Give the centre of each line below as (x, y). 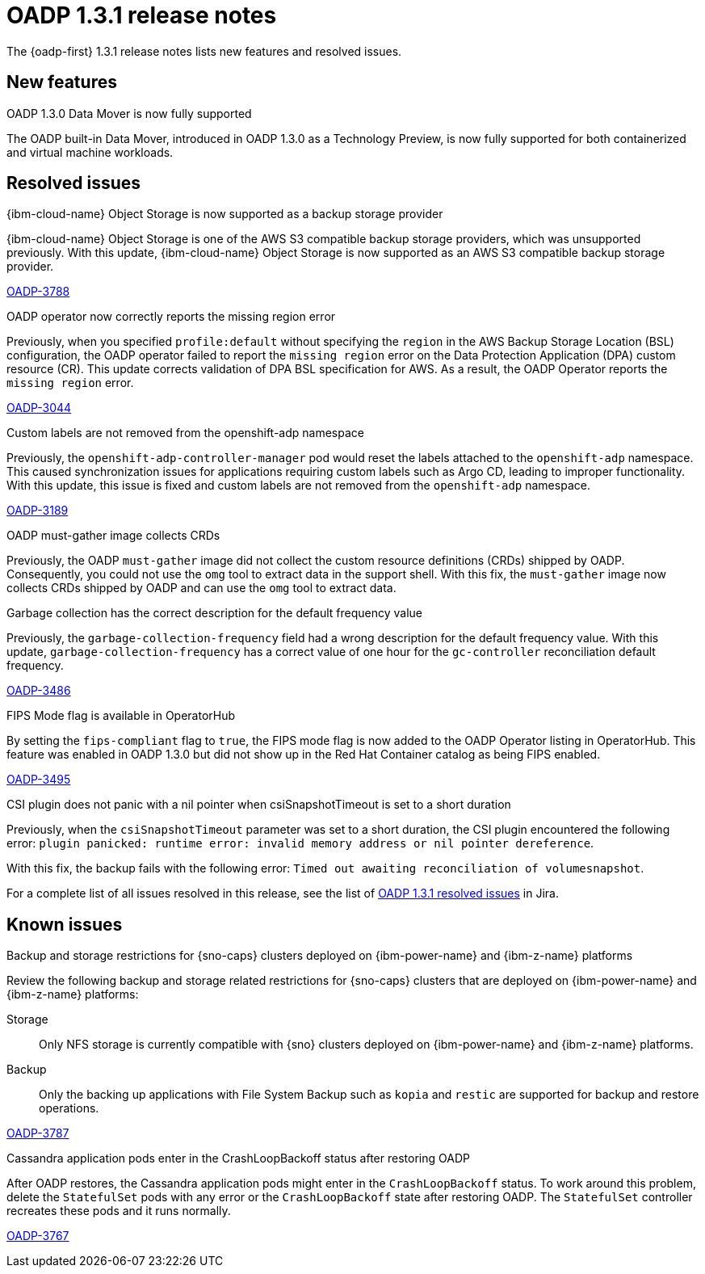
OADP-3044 (39, 408)
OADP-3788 (38, 292)
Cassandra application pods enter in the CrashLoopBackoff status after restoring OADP (238, 1158)
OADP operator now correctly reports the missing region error (171, 317)
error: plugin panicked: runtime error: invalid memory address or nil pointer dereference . (300, 843)
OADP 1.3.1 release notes (142, 15)
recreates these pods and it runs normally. (119, 1211)
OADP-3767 (38, 1236)
